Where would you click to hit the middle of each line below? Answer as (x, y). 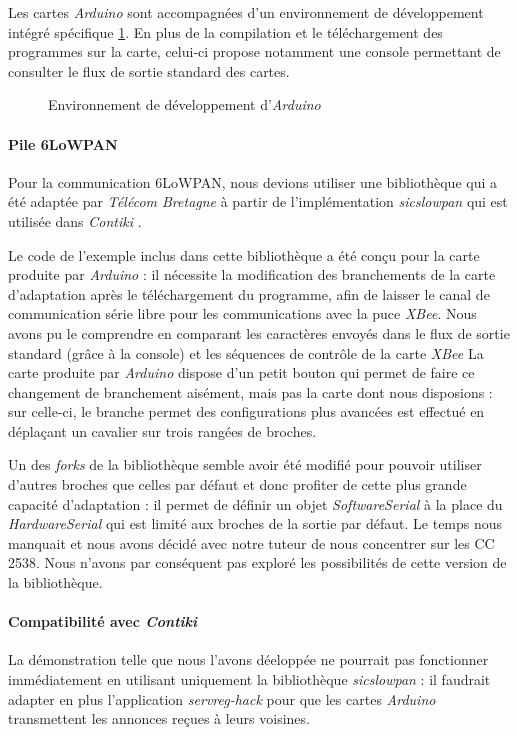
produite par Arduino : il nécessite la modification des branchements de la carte (252, 274)
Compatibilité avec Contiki (103, 621)
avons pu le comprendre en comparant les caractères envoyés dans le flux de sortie (259, 332)
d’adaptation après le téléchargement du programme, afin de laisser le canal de (249, 293)
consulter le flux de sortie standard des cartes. (149, 70)
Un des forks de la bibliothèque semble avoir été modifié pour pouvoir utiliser (245, 464)
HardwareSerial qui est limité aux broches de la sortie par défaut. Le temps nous (255, 523)
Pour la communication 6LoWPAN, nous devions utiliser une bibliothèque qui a (253, 181)
